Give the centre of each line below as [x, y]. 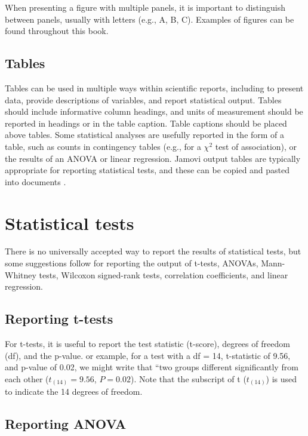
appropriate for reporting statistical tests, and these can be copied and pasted [147, 170]
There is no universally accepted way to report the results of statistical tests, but [153, 251]
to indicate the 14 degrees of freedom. [74, 392]
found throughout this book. [57, 31]
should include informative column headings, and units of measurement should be [154, 111]
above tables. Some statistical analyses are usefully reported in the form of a [145, 135]
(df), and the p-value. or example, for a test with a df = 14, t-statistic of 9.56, [148, 355]
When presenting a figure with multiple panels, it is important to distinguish [145, 7]
